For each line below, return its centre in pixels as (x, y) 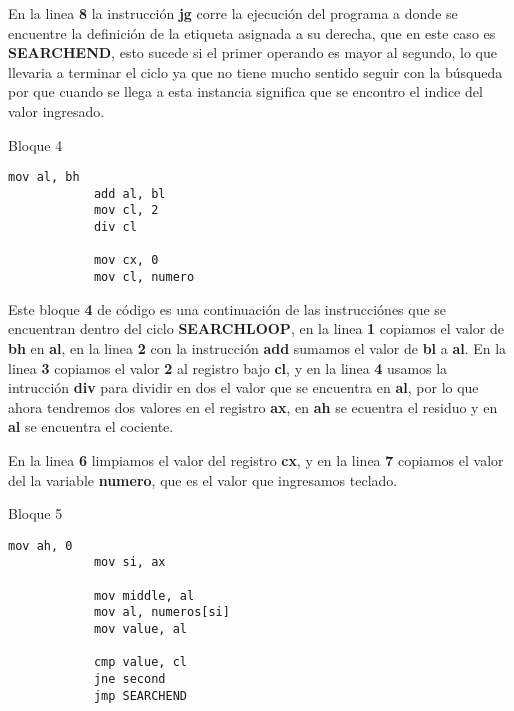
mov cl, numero (144, 277)
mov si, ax (129, 562)
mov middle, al (144, 595)
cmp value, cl (140, 662)
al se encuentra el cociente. (91, 426)
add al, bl (129, 193)
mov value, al (140, 628)
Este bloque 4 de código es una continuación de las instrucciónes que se (227, 308)
